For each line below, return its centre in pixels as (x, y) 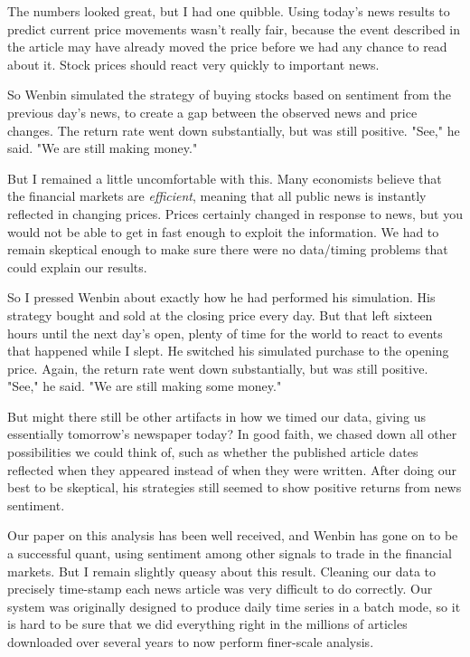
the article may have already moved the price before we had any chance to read (227, 47)
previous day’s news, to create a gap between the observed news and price (212, 112)
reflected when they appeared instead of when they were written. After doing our (232, 469)
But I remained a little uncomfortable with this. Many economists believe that (225, 178)
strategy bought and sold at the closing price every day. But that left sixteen (220, 314)
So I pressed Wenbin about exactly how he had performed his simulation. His (221, 297)
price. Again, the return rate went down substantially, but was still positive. (218, 368)
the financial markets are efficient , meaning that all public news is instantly (217, 196)
